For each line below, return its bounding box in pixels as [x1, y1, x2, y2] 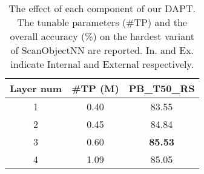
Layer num [10, 81, 62, 95]
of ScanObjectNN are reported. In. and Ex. [10, 43, 194, 57]
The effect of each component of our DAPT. [8, 1, 196, 15]
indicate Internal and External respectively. [10, 57, 194, 71]
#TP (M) [71, 81, 119, 95]
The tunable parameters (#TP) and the [17, 15, 187, 29]
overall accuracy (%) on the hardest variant [10, 29, 194, 43]
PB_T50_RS [128, 81, 195, 95]
